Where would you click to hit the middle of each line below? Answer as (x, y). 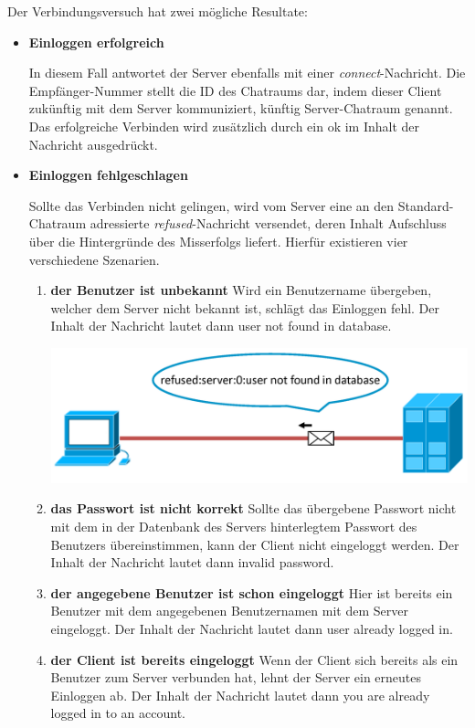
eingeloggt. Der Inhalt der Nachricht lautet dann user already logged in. (252, 629)
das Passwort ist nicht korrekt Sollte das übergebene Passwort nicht (253, 508)
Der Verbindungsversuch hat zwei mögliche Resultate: (158, 11)
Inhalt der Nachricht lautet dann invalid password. (192, 562)
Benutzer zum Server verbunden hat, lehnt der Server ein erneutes (236, 677)
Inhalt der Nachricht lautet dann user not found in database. (221, 326)
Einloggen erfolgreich (96, 42)
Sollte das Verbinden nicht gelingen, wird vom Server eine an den (211, 205)
